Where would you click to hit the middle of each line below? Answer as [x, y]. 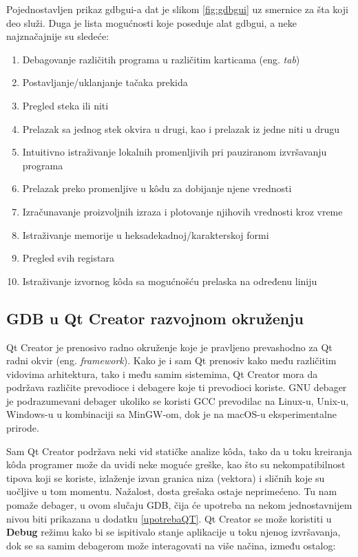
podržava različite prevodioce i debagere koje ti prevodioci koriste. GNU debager [177, 387]
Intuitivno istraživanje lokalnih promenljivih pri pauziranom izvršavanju [175, 152]
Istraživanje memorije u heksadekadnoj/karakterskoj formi [146, 234]
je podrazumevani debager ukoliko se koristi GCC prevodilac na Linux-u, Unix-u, [178, 400]
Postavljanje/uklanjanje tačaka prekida [105, 82]
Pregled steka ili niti [65, 105]
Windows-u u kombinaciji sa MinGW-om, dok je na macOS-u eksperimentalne [171, 414]
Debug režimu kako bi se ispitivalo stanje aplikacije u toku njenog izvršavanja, [173, 532]
